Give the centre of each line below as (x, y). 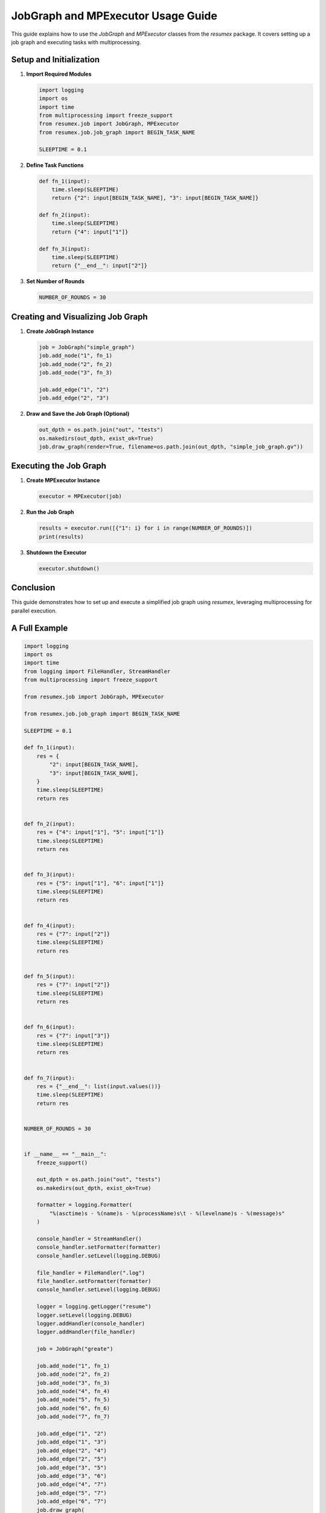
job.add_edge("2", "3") (74, 398)
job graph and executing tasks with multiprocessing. (76, 42)
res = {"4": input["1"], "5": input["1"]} (100, 832)
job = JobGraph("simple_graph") (87, 347)
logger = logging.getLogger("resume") (94, 1307)
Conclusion (33, 588)
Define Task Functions (55, 165)
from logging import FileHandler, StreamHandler (97, 671)
